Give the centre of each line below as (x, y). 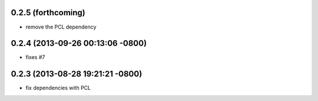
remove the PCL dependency (61, 27)
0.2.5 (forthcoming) (48, 13)
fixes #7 (35, 57)
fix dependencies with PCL (58, 88)
